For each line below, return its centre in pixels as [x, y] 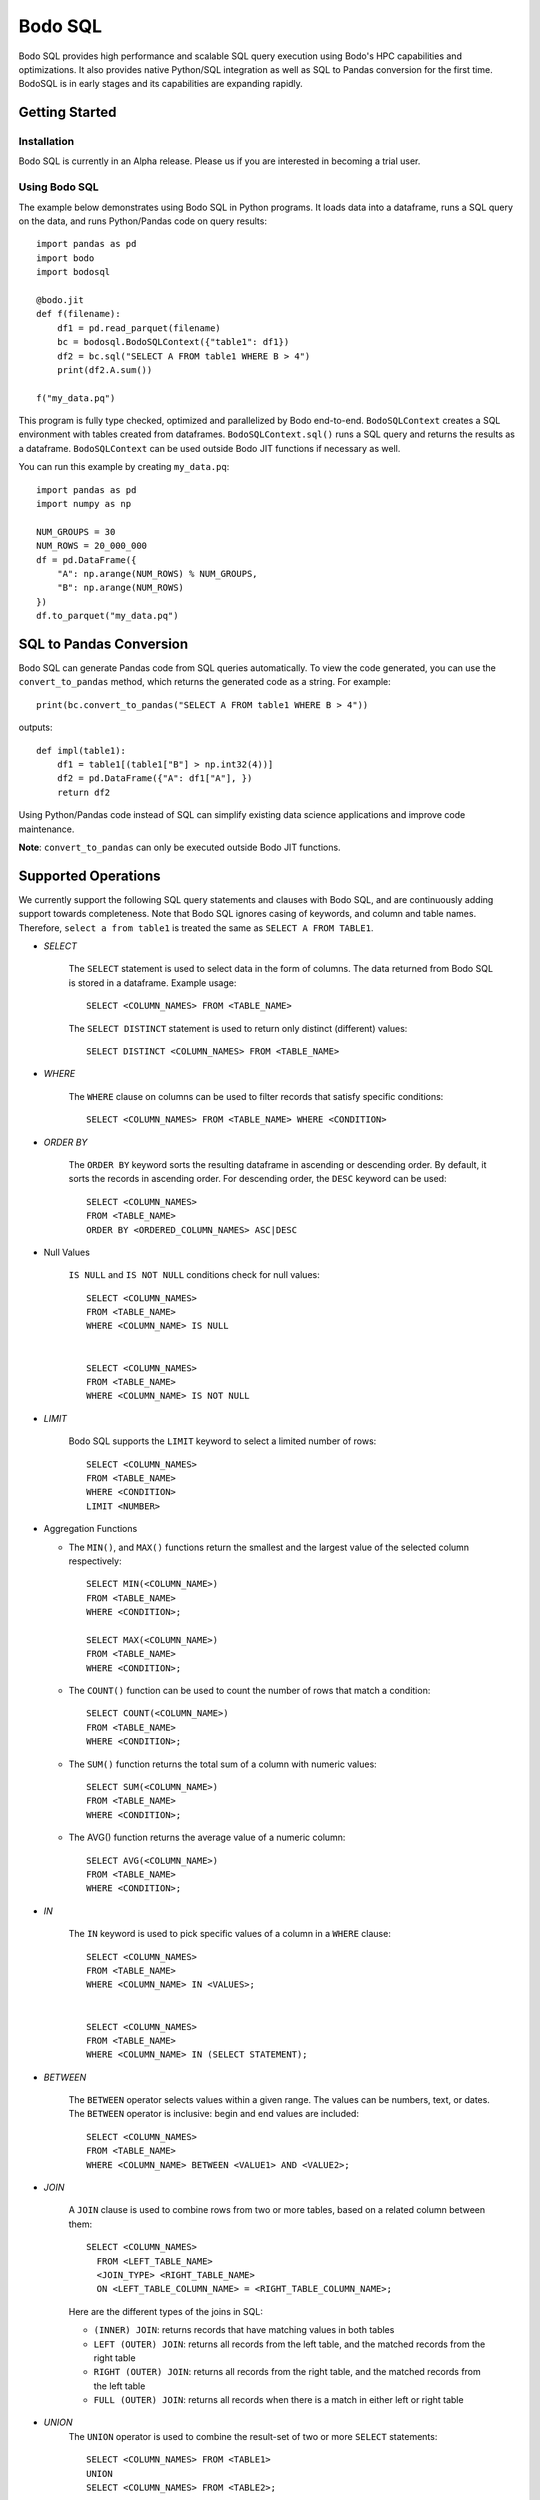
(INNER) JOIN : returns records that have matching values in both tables [244, 2330]
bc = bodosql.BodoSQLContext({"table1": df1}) [173, 342]
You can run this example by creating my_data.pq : [124, 467]
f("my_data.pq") [76, 398]
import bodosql [73, 272]
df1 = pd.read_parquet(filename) [139, 328]
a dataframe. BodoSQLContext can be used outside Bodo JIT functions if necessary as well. [209, 448]
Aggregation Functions [90, 1529]
